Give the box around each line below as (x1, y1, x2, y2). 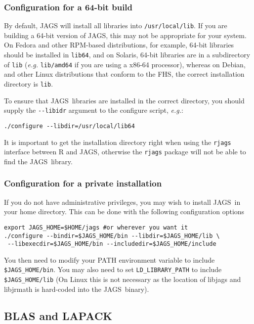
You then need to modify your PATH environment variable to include (4, 254, 215, 265)
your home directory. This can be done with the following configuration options (4, 206, 245, 217)
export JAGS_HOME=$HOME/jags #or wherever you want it (4, 224, 188, 231)
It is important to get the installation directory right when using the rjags (4, 137, 231, 147)
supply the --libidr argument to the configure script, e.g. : (4, 105, 183, 115)
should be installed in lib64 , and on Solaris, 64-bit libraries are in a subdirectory (4, 49, 251, 60)
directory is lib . (4, 78, 53, 89)
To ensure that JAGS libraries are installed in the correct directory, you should (4, 95, 245, 105)
